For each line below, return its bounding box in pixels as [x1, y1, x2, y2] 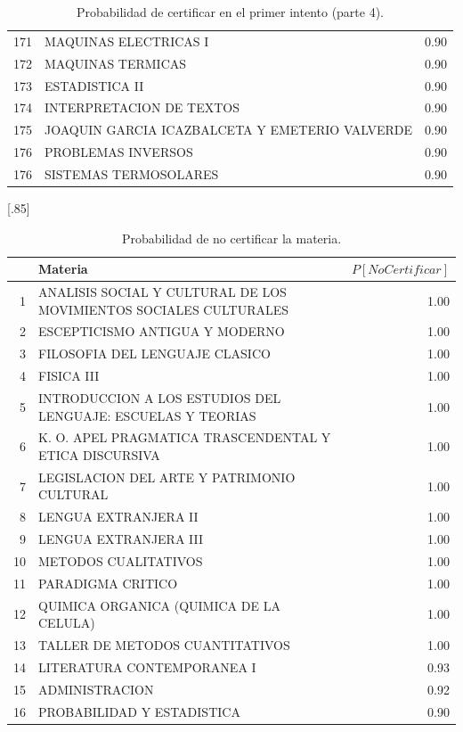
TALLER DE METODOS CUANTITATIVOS [38, 636, 290, 654]
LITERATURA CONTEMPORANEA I [38, 657, 256, 676]
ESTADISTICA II [45, 76, 144, 95]
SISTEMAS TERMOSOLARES [45, 164, 219, 183]
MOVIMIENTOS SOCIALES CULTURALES [38, 300, 289, 318]
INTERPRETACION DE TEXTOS [45, 98, 240, 117]
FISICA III [38, 366, 100, 385]
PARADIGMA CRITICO [38, 573, 178, 592]
